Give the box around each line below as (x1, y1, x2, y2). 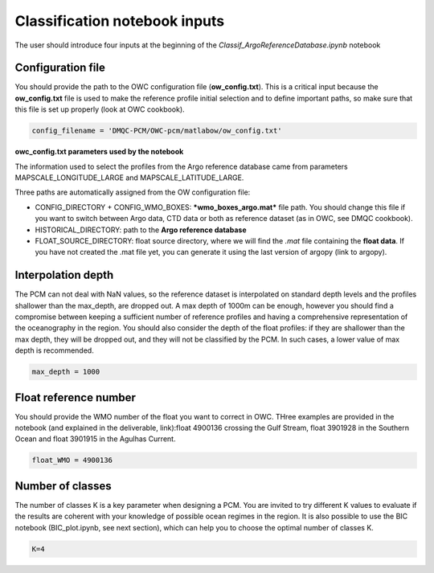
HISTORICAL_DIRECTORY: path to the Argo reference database (35, 225, 247, 235)
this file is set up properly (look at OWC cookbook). (14, 104, 185, 114)
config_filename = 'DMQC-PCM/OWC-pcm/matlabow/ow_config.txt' (31, 126, 282, 136)
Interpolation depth (14, 268, 114, 282)
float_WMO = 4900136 (31, 456, 113, 465)
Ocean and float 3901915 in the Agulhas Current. (14, 434, 176, 444)
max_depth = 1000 (31, 367, 100, 377)
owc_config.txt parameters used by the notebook (14, 147, 184, 157)
